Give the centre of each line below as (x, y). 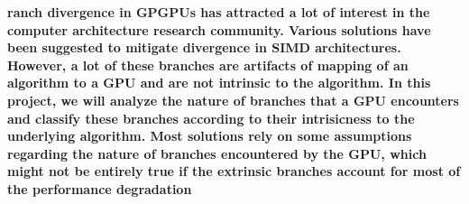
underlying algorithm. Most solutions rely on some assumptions (210, 136)
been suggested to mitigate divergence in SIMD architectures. (204, 47)
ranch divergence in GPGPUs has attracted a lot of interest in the (219, 12)
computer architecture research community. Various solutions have (219, 29)
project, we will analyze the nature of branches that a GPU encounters (233, 100)
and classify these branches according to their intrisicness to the (211, 118)
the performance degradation (100, 188)
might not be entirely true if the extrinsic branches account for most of (234, 171)
